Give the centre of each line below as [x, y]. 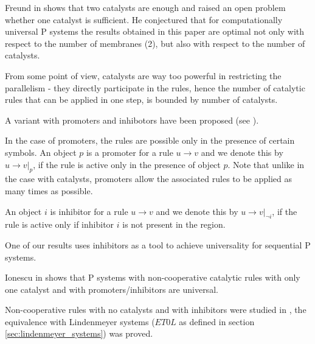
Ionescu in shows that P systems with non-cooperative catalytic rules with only [153, 277]
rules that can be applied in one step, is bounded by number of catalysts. [141, 100]
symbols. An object [41, 152]
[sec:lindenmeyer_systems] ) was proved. [79, 333]
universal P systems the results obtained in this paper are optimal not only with [155, 31]
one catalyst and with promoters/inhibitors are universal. [112, 289]
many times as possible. [49, 190]
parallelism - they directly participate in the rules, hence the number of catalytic [155, 87]
